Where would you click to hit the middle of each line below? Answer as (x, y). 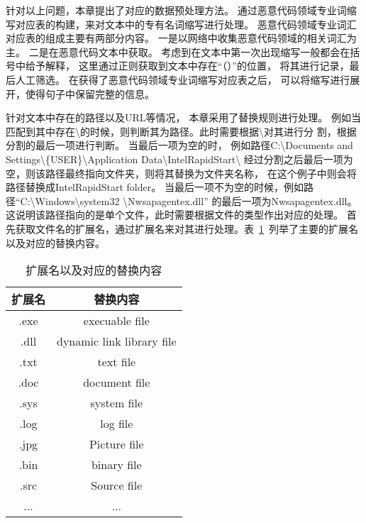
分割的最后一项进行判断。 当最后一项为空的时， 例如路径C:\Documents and (179, 145)
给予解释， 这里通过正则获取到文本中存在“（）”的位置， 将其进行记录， (187, 66)
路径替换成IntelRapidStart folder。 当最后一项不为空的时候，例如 (155, 187)
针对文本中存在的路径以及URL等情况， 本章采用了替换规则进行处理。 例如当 (183, 117)
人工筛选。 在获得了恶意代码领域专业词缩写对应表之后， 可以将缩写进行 (183, 79)
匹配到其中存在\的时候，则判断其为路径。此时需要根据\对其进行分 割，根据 (181, 131)
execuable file (116, 321)
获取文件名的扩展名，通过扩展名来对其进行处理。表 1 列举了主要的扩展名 (187, 228)
